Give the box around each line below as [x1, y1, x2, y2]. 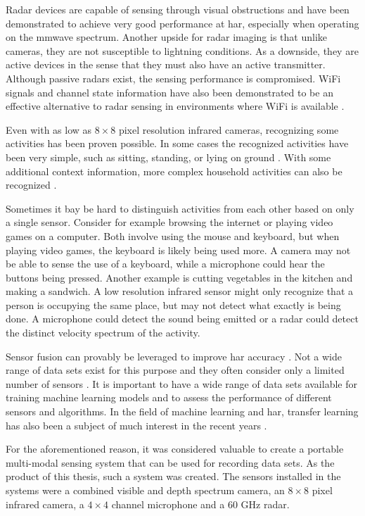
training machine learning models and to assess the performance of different [6, 390, 332, 405]
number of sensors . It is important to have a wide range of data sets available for [6, 376, 357, 391]
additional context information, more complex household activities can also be [6, 163, 342, 178]
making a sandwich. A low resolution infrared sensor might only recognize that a [6, 284, 354, 298]
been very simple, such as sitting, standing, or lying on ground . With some [6, 149, 331, 164]
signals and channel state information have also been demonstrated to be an [6, 84, 333, 99]
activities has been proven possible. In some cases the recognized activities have [6, 136, 349, 151]
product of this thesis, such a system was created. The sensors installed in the [6, 469, 341, 484]
